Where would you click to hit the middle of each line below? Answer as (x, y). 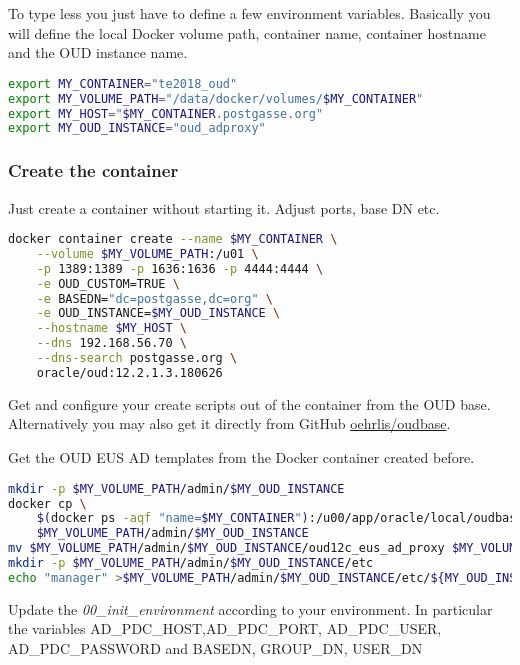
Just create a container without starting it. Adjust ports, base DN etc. (224, 207)
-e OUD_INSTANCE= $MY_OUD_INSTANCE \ (158, 313)
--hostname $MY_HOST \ (112, 328)
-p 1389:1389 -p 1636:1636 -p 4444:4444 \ (180, 268)
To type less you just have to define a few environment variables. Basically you (249, 13)
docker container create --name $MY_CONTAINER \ (173, 239)
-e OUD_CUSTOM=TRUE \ (108, 283)
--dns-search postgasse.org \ (137, 358)
